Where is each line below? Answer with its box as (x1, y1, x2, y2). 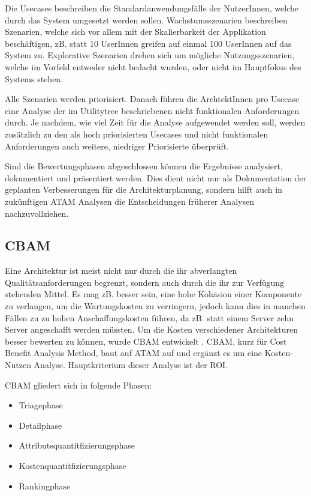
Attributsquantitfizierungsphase (19, 439, 135, 452)
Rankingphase (19, 479, 71, 492)
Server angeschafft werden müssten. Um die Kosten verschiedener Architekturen (5, 323, 298, 336)
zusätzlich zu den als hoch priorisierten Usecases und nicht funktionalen (5, 127, 268, 140)
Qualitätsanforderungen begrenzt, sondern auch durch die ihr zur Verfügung (5, 276, 285, 288)
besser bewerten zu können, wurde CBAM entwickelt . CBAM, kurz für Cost (5, 334, 287, 347)
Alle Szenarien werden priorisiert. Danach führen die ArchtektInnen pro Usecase (5, 92, 300, 105)
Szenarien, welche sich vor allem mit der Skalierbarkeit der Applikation (5, 25, 266, 38)
